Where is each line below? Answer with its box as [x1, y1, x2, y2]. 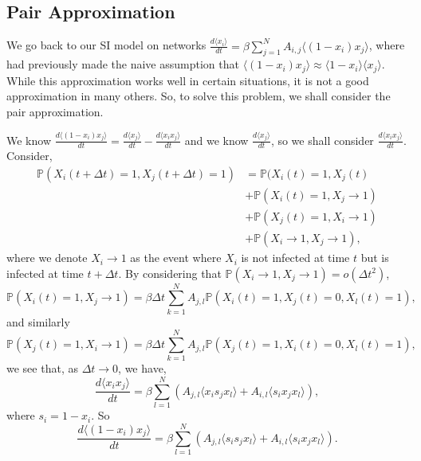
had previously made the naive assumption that [6, 56, 239, 72]
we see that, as [6, 360, 78, 377]
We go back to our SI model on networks [6, 37, 207, 53]
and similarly [6, 313, 70, 330]
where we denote [6, 249, 88, 266]
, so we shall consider [270, 131, 374, 148]
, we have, [118, 360, 167, 377]
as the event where [130, 249, 222, 266]
